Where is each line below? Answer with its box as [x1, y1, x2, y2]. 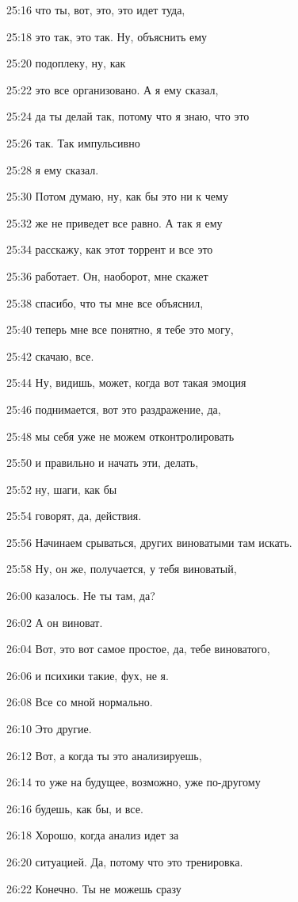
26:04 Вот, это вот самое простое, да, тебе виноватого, [6, 640, 270, 657]
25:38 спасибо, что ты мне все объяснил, [6, 294, 204, 311]
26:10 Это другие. [6, 720, 92, 737]
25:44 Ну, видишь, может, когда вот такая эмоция [6, 374, 246, 391]
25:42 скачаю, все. [6, 347, 94, 364]
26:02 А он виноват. [6, 613, 103, 630]
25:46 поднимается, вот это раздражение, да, [6, 400, 221, 417]
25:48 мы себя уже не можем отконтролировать [6, 427, 235, 444]
